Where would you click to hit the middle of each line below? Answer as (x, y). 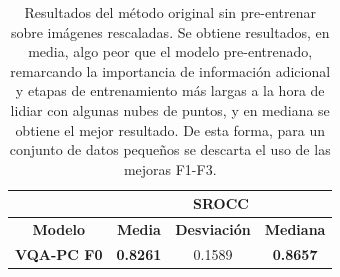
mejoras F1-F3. (170, 168)
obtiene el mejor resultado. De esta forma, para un (170, 129)
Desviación (213, 229)
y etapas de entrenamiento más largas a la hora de (170, 90)
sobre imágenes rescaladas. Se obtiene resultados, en (170, 31)
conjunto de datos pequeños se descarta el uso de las (170, 149)
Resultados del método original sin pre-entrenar (170, 12)
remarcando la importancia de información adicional (170, 70)
